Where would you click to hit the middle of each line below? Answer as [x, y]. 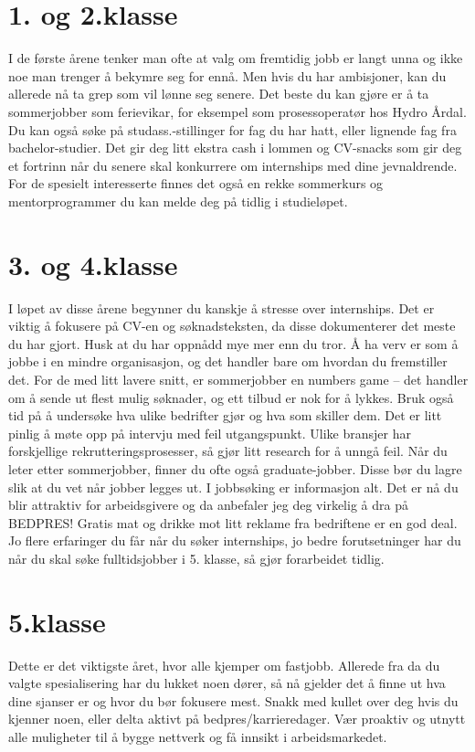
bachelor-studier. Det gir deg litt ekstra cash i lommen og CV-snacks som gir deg [235, 148]
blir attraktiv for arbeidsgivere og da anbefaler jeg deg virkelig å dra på [208, 505]
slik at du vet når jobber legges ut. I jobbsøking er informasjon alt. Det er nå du [233, 487]
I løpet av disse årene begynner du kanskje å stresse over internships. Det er [222, 307]
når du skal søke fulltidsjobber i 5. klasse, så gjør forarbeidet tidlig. [196, 558]
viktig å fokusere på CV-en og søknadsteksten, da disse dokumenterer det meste [232, 326]
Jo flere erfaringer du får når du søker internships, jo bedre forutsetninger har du [235, 540]
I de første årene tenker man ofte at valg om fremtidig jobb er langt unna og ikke [236, 58]
